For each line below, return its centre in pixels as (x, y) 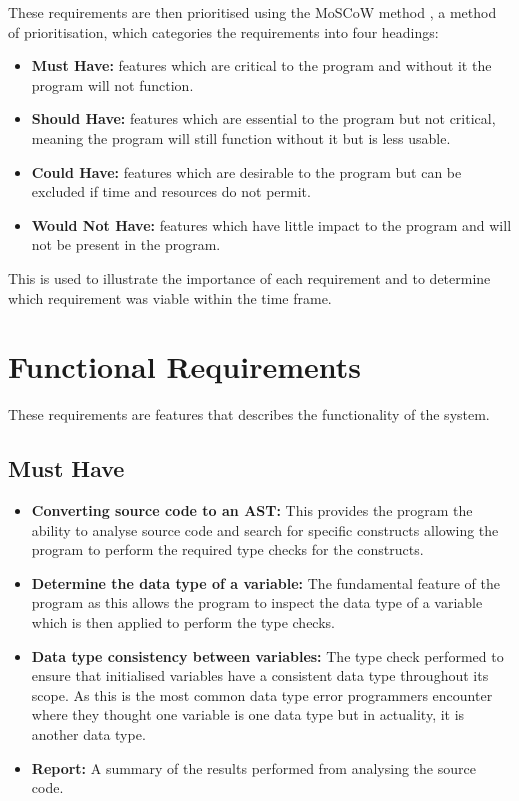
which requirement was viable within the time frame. (170, 297)
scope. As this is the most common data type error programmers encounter (262, 694)
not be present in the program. (126, 244)
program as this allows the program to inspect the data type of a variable (257, 602)
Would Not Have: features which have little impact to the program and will (271, 224)
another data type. (88, 733)
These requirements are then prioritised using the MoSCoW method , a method (252, 12)
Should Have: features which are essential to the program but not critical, (263, 118)
